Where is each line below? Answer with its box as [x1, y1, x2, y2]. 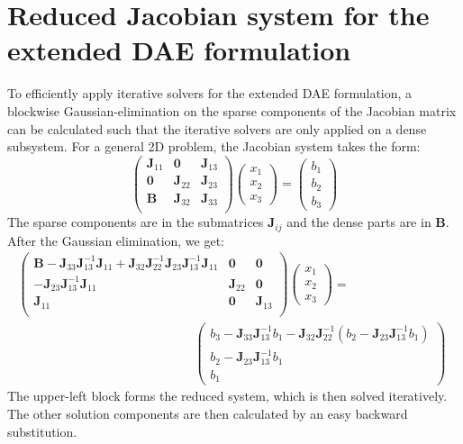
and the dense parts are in [286, 213, 431, 231]
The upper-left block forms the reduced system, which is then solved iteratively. [7, 386, 448, 405]
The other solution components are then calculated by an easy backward [7, 404, 408, 423]
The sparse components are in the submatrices [7, 213, 264, 231]
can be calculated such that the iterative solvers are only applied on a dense [7, 119, 427, 138]
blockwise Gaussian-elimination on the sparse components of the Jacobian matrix [7, 101, 457, 120]
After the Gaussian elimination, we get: [7, 231, 225, 249]
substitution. [7, 421, 77, 440]
